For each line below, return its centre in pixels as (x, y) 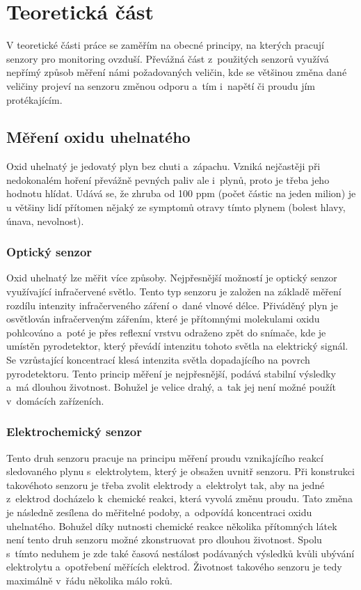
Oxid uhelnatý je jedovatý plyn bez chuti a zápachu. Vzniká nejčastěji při (163, 166)
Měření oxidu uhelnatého (98, 137)
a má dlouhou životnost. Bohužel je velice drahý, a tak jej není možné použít (171, 387)
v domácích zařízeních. (55, 400)
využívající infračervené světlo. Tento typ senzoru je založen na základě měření (174, 292)
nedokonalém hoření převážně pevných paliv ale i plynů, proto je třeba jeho (168, 179)
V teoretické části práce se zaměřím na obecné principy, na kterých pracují (165, 45)
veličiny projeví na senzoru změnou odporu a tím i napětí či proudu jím (161, 85)
